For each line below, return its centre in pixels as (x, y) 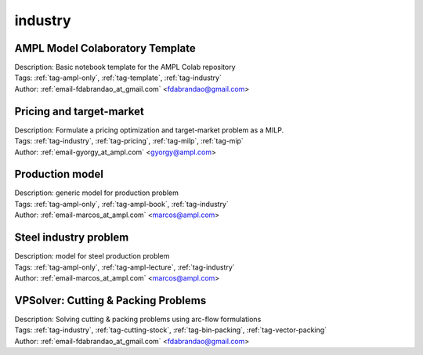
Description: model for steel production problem (92, 256)
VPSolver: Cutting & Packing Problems (110, 301)
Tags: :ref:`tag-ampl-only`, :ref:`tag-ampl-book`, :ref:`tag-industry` (121, 204)
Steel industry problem (72, 238)
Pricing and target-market (79, 111)
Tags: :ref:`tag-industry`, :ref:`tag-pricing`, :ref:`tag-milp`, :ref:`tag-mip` (129, 141)
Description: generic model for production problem (97, 193)
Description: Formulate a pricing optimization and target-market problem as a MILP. (149, 130)
